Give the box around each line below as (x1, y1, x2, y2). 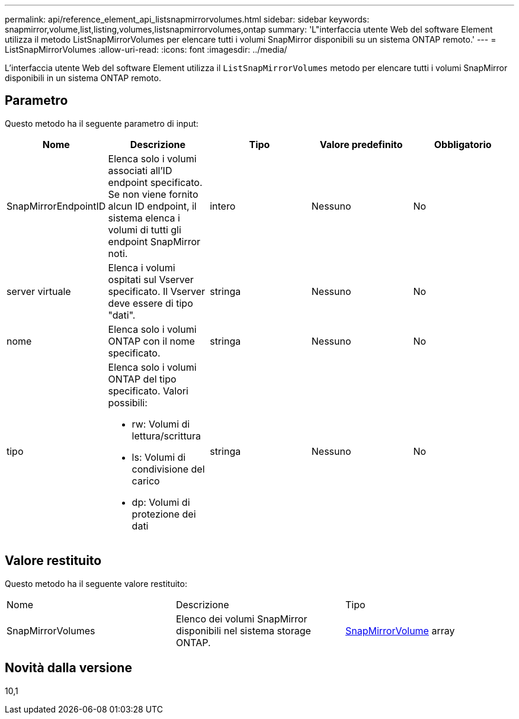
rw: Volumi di (132, 418, 190, 430)
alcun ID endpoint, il (108, 200, 197, 212)
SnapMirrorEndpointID (7, 200, 106, 212)
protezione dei (132, 508, 196, 520)
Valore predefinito (319, 138, 403, 150)
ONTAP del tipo (108, 373, 177, 385)
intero (210, 200, 236, 212)
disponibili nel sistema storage (175, 624, 311, 637)
